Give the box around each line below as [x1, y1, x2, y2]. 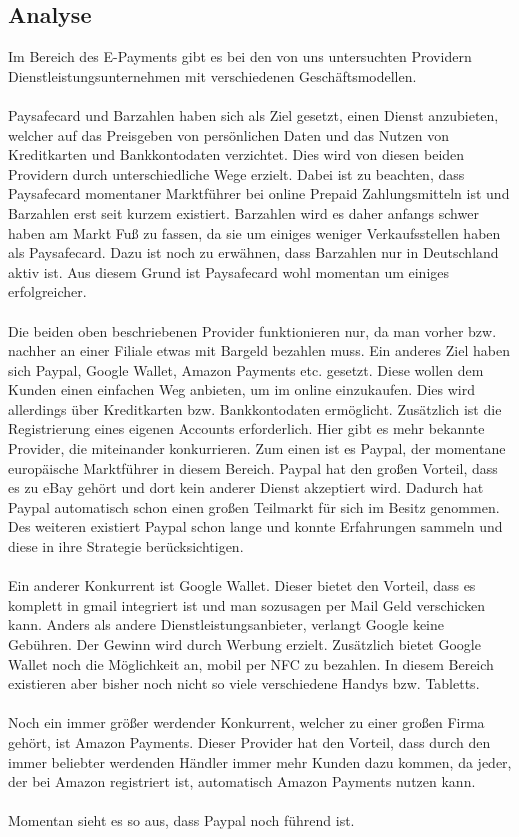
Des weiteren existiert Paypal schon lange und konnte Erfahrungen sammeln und [8, 516, 503, 537]
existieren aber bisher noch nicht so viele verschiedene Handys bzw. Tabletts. [8, 673, 480, 694]
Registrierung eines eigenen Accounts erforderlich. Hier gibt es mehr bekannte [8, 418, 485, 439]
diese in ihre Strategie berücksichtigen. [8, 536, 244, 557]
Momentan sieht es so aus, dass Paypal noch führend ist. [8, 810, 355, 831]
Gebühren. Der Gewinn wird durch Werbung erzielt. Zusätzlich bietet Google [8, 634, 481, 655]
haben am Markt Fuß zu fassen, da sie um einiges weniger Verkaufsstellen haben [8, 222, 501, 243]
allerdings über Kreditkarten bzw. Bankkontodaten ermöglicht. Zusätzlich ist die [8, 398, 502, 419]
